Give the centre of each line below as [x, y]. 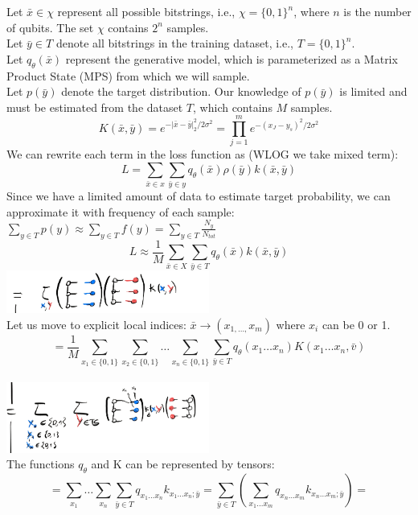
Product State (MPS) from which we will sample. [128, 75]
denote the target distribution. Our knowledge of [181, 91]
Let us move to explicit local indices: [96, 324]
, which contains [233, 107]
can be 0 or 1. [356, 324]
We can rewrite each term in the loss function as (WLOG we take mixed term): [203, 154]
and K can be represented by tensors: [183, 464]
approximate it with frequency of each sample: [121, 211]
